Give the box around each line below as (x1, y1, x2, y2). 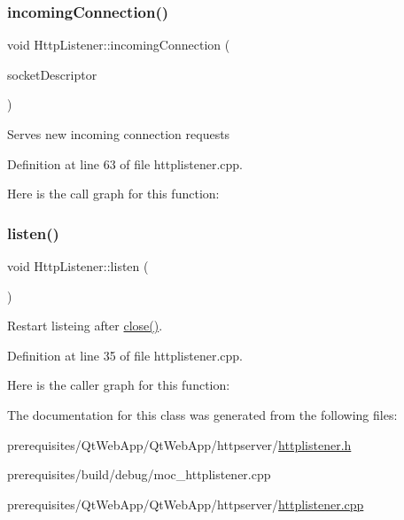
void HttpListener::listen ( (7, 257, 149, 275)
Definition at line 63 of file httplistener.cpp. (7, 154, 243, 173)
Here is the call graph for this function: (7, 184, 220, 203)
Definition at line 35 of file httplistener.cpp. (7, 345, 243, 364)
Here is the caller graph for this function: (7, 376, 230, 394)
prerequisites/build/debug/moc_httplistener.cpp (7, 465, 271, 484)
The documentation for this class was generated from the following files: (7, 405, 398, 423)
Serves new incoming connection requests (7, 125, 230, 143)
